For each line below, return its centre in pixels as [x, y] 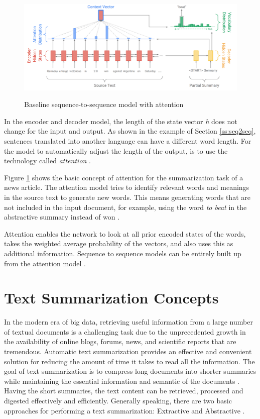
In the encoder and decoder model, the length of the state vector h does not [121, 121]
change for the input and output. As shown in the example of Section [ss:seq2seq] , [130, 131]
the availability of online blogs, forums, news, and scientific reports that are [120, 341]
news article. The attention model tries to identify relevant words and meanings [127, 187]
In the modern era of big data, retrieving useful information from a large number [128, 322]
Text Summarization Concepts [111, 298]
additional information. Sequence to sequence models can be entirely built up [123, 253]
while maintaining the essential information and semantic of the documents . [122, 381]
